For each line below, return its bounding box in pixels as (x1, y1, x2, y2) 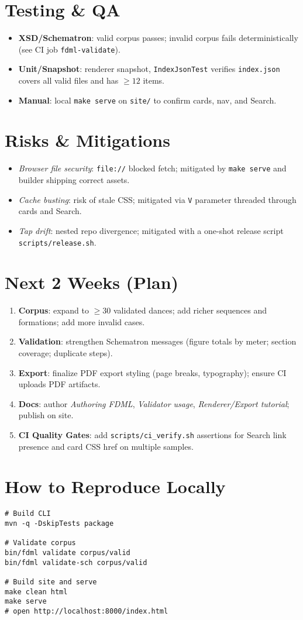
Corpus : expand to (18, 304, 89, 316)
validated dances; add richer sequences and (113, 304, 267, 316)
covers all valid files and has (18, 74, 119, 87)
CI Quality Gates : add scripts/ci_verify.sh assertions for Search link (18, 429, 287, 441)
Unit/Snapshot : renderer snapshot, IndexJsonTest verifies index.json (18, 63, 280, 75)
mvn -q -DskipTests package (5, 519, 114, 528)
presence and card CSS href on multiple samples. (18, 440, 194, 452)
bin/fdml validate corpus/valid (5, 549, 130, 557)
